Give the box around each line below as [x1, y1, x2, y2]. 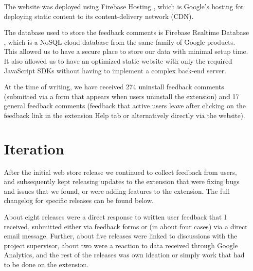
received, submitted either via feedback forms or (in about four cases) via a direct [4, 221, 248, 231]
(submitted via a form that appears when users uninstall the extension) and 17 [4, 91, 239, 101]
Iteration [4, 138, 64, 158]
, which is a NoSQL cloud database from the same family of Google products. [4, 36, 235, 47]
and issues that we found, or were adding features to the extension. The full [4, 186, 230, 196]
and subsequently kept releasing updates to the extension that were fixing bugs [4, 176, 239, 186]
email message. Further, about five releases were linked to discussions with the [4, 231, 237, 241]
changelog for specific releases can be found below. [4, 195, 154, 205]
